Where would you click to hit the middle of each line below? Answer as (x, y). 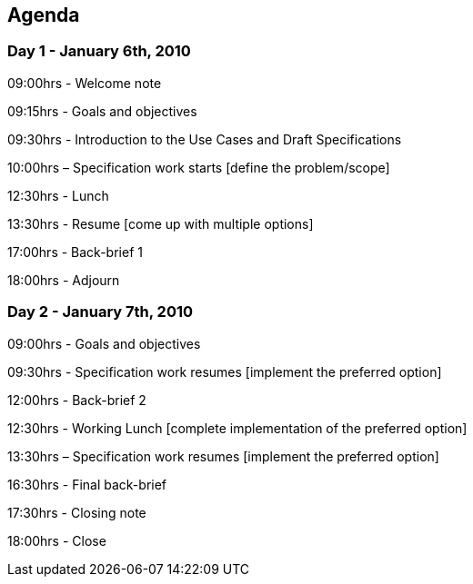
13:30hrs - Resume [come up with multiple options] (161, 223)
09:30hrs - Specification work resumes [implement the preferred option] (225, 371)
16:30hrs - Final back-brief (87, 484)
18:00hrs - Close (57, 540)
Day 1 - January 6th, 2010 (99, 51)
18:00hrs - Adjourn (64, 280)
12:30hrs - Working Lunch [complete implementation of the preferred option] (237, 428)
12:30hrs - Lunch (58, 195)
